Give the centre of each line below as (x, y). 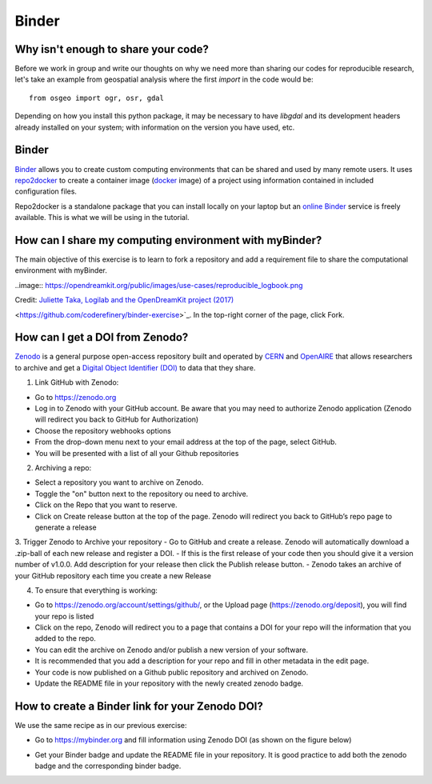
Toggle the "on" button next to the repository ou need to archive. (142, 494)
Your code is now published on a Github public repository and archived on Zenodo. (172, 672)
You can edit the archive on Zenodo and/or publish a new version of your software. (172, 650)
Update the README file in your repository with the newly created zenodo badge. (169, 683)
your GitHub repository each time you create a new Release (113, 575)
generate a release (66, 527)
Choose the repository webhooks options (103, 430)
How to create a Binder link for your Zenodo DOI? (139, 706)
